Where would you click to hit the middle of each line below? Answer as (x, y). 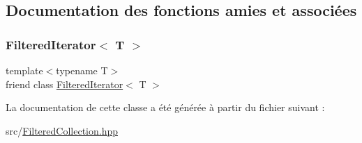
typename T (82, 70)
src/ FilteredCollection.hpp (62, 130)
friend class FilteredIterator (65, 84)
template (24, 70)
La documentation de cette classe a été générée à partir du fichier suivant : (165, 107)
